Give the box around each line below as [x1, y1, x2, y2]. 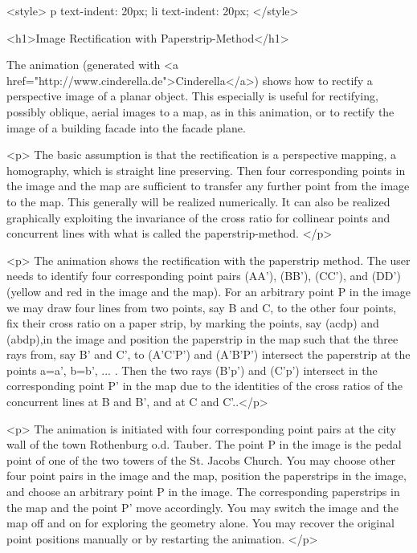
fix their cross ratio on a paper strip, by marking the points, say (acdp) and [6, 315, 379, 331]
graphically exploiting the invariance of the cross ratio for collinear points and [6, 209, 390, 226]
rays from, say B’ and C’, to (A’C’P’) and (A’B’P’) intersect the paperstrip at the [6, 346, 411, 363]
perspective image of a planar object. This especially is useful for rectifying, [6, 87, 378, 104]
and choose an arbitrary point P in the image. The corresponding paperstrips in [6, 483, 400, 500]
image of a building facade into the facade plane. [6, 119, 246, 136]
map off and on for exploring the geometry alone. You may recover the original [6, 514, 395, 531]
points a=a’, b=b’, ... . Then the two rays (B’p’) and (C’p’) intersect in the [6, 361, 378, 378]
